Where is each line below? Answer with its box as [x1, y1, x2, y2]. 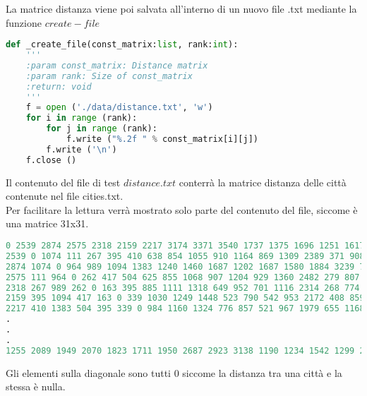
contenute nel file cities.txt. [6, 188, 124, 203]
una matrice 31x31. [6, 216, 89, 231]
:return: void [25, 81, 92, 92]
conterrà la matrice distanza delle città [179, 174, 347, 189]
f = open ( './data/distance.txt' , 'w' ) [25, 102, 213, 113]
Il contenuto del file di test [6, 174, 121, 189]
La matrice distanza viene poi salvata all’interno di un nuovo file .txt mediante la [6, 1, 357, 16]
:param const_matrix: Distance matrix [25, 60, 208, 71]
